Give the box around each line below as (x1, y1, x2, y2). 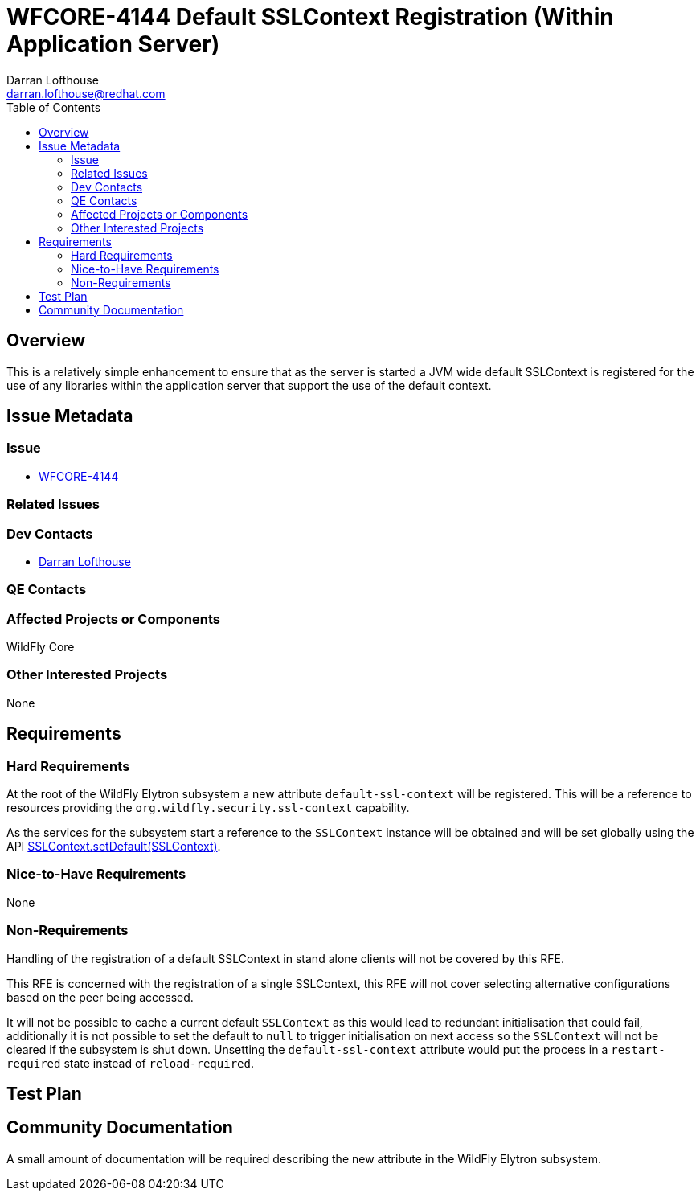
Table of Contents (6, 100, 101, 114)
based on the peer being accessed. (6, 990, 194, 1004)
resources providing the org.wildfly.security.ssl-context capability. (6, 801, 410, 815)
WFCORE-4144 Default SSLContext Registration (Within (6, 3, 614, 31)
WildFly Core (6, 640, 75, 654)
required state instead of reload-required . (6, 1056, 254, 1070)
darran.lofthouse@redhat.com (6, 86, 166, 100)
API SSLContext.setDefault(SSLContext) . (6, 839, 221, 854)
